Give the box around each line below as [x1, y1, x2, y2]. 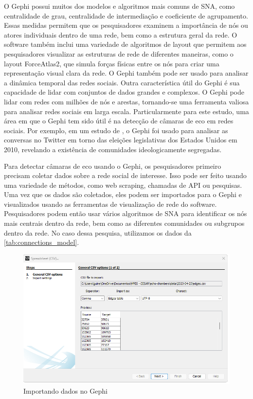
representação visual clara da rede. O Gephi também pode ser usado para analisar [4, 68, 249, 78]
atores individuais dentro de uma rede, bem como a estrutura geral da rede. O [4, 29, 237, 40]
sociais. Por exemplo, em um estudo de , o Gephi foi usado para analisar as [4, 125, 228, 135]
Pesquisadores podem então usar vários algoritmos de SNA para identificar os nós [4, 208, 247, 219]
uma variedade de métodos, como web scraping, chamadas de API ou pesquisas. [4, 180, 242, 190]
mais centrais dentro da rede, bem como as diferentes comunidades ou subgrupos [4, 218, 245, 228]
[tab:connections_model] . [4, 237, 79, 247]
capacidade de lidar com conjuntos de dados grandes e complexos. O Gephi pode [4, 87, 244, 97]
